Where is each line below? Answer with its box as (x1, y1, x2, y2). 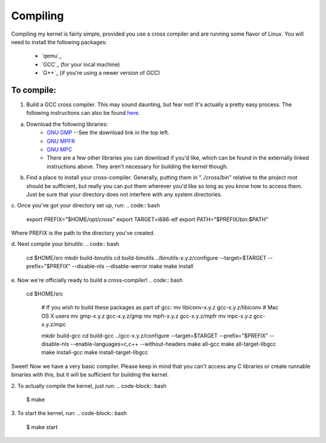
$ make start (26, 423, 58, 430)
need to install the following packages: (11, 38, 107, 45)
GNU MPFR (46, 137, 75, 144)
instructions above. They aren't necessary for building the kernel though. (46, 163, 228, 170)
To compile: (11, 85, 57, 95)
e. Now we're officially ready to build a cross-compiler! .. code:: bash (11, 276, 184, 283)
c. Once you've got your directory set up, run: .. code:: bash (11, 202, 160, 209)
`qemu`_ (41, 52, 62, 60)
